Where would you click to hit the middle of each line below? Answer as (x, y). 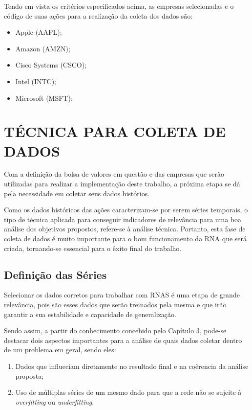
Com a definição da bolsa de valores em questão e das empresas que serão (114, 174)
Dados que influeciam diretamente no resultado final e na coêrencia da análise (132, 366)
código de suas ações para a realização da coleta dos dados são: (98, 15)
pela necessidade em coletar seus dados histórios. (77, 193)
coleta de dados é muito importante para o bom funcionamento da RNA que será (126, 239)
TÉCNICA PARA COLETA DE (115, 131)
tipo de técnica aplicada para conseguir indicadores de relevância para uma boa (123, 219)
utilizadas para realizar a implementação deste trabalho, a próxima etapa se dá (122, 184)
